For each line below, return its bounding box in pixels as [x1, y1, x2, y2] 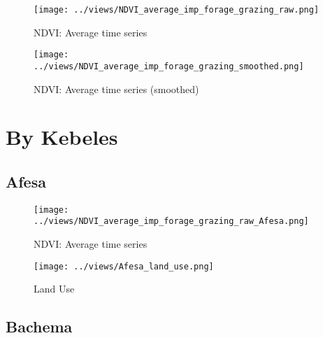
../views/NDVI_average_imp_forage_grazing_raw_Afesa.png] [34, 216, 309, 227]
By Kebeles [6, 122, 118, 151]
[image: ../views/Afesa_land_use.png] [34, 261, 214, 272]
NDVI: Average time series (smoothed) [34, 81, 199, 96]
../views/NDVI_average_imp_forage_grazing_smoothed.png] [34, 61, 304, 71]
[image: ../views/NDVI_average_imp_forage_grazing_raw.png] [34, 5, 320, 15]
